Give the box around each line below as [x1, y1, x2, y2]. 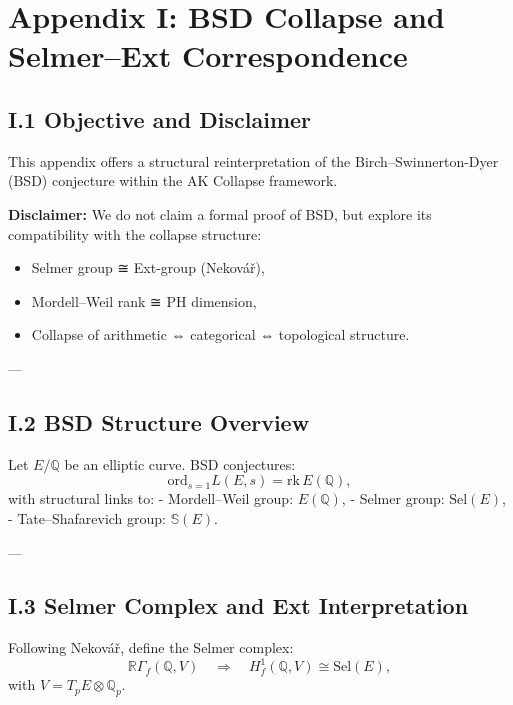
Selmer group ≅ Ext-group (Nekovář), [31, 257, 265, 278]
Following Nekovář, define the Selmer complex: [8, 637, 294, 658]
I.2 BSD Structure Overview [8, 406, 310, 437]
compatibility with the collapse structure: [8, 223, 262, 244]
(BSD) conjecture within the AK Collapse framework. [8, 170, 338, 191]
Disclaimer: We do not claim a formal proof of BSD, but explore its [8, 203, 432, 224]
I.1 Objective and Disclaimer [8, 103, 312, 134]
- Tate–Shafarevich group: [8, 507, 166, 528]
